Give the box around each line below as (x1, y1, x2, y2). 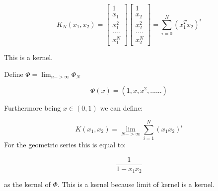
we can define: (100, 103, 143, 113)
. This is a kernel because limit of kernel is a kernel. (57, 179, 215, 190)
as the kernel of (4, 179, 51, 190)
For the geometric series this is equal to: (4, 139, 126, 149)
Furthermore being (4, 103, 61, 113)
